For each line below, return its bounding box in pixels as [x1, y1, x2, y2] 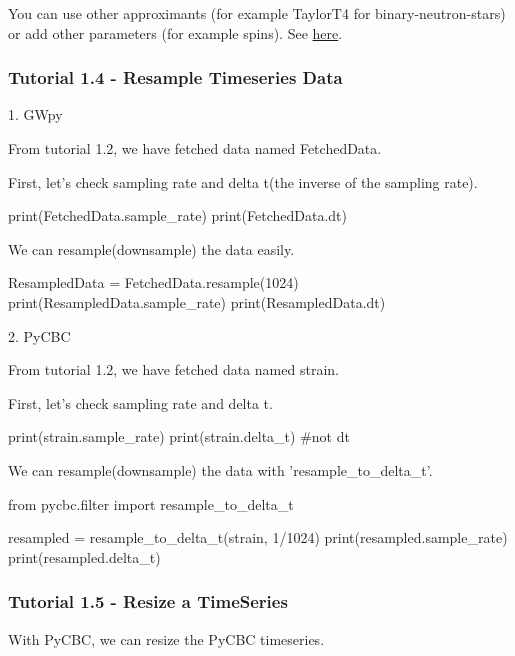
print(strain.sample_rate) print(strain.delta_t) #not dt [8, 426, 350, 447]
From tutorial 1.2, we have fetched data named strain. [8, 359, 339, 380]
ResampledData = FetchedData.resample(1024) [8, 272, 299, 293]
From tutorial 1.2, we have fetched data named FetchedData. [8, 138, 382, 158]
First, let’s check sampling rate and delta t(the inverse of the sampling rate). [8, 171, 478, 192]
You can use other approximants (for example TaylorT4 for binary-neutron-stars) [8, 3, 506, 23]
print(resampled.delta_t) [8, 546, 161, 567]
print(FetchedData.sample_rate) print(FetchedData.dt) [8, 205, 347, 226]
